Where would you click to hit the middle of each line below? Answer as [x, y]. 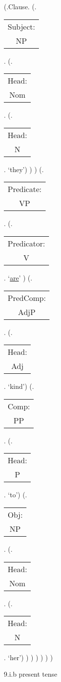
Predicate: [25, 189]
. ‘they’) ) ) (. [24, 169]
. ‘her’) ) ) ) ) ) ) [28, 657]
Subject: [21, 26]
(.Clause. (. [20, 6]
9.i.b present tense [31, 673]
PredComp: [27, 297]
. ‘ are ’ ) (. [18, 277]
